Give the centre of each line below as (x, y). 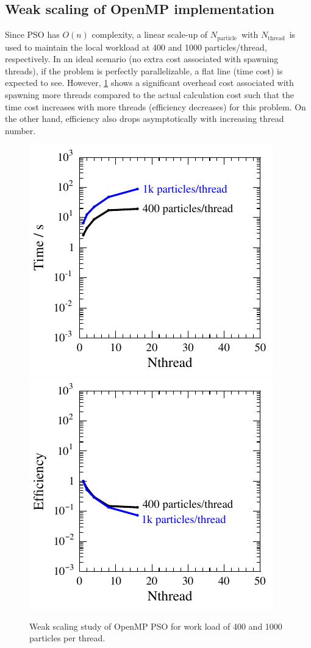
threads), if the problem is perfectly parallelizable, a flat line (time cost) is (144, 70)
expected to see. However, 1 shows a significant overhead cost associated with (149, 83)
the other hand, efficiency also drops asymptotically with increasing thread (145, 119)
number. (20, 130)
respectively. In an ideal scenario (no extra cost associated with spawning (142, 59)
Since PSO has (32, 34)
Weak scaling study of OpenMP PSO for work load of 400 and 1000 (156, 626)
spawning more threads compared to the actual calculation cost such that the (150, 95)
